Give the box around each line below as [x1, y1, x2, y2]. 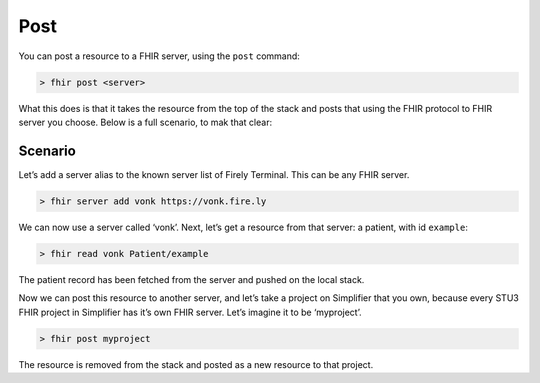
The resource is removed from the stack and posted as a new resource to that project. [18, 358, 374, 370]
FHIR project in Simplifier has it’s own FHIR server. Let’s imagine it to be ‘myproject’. [18, 306, 362, 318]
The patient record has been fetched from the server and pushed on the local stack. [18, 273, 365, 285]
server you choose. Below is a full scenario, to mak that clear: [18, 116, 273, 128]
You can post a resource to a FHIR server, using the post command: [18, 50, 300, 62]
